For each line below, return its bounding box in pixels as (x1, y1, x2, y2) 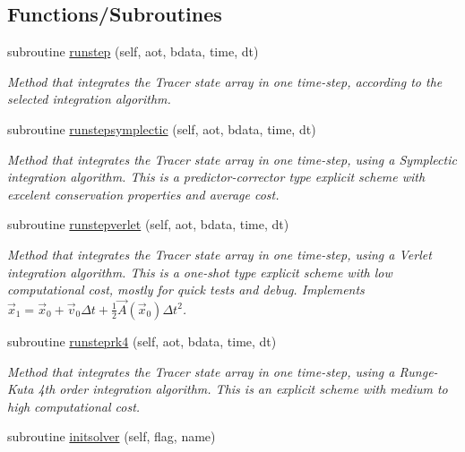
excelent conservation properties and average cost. (7, 184, 280, 203)
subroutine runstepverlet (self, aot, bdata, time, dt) (7, 215, 289, 234)
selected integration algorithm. (7, 90, 171, 108)
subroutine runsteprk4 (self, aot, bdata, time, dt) (7, 331, 277, 350)
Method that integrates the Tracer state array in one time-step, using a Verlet (7, 244, 432, 263)
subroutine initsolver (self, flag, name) (7, 427, 216, 446)
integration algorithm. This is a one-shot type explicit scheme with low (7, 262, 392, 281)
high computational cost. (7, 397, 141, 415)
